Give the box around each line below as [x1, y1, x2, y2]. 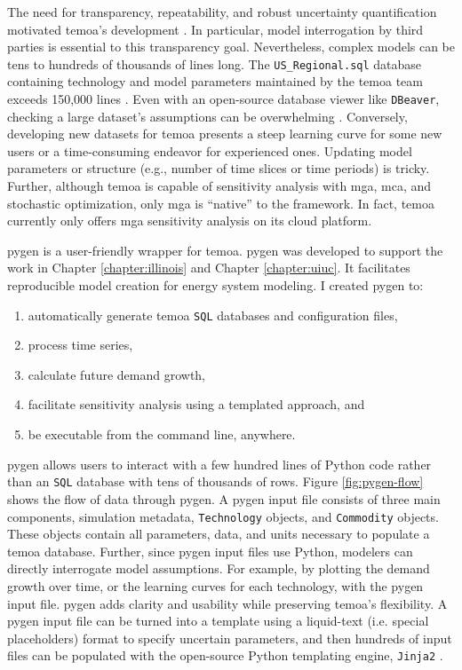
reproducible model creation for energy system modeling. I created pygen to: [7, 276, 424, 295]
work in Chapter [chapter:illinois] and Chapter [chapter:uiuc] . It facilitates [7, 258, 410, 277]
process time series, [28, 335, 133, 354]
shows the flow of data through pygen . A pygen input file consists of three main [7, 489, 441, 508]
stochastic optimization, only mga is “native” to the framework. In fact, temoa [7, 193, 434, 212]
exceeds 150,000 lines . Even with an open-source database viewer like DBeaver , [7, 90, 440, 108]
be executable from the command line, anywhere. [28, 425, 296, 444]
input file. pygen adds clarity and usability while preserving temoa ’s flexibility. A [7, 594, 448, 612]
